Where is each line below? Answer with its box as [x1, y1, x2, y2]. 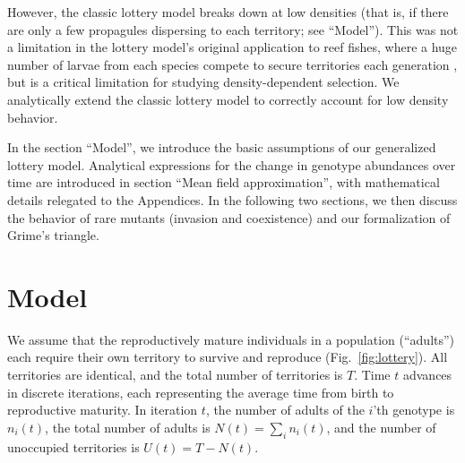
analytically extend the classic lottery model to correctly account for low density [7, 90, 449, 108]
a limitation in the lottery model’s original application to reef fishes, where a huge [7, 38, 458, 56]
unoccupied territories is [7, 437, 140, 456]
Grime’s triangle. [7, 226, 99, 244]
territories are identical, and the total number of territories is [7, 365, 343, 384]
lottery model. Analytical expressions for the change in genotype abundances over [7, 155, 456, 174]
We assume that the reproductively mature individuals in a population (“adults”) [7, 330, 455, 348]
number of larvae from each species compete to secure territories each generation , [7, 55, 458, 73]
